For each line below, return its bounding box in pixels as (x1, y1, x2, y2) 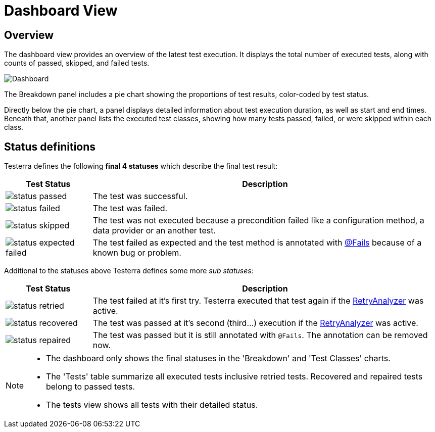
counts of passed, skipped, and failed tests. (4, 59, 150, 68)
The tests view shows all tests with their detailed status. (46, 400, 258, 410)
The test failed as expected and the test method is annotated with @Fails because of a (92, 237, 422, 248)
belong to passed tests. (46, 381, 135, 392)
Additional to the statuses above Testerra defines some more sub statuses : (4, 266, 254, 275)
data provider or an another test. (92, 225, 216, 236)
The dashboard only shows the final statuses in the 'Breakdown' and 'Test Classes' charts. (46, 353, 391, 364)
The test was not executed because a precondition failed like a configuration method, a (92, 215, 424, 226)
